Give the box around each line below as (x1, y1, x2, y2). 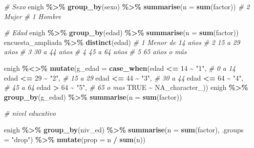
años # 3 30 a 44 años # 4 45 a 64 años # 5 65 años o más (4, 46, 187, 57)
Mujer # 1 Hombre (4, 11, 62, 21)
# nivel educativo (4, 108, 56, 118)
